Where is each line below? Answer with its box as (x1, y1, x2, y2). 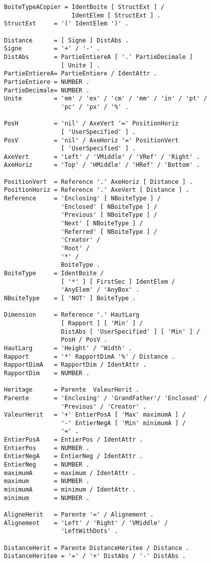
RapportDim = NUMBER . (4, 369, 90, 377)
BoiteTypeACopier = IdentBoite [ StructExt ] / (4, 3, 165, 10)
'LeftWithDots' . (61, 528, 118, 535)
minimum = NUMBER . (4, 494, 90, 502)
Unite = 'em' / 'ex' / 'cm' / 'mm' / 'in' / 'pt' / (4, 95, 208, 102)
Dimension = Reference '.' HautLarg (4, 311, 140, 319)
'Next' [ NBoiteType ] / (61, 220, 143, 227)
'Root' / (61, 245, 90, 252)
